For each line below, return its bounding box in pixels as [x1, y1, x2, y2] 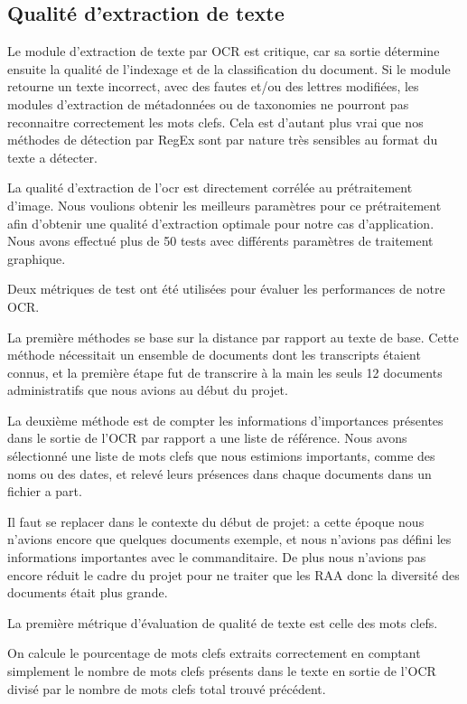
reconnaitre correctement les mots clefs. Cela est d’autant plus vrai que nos [7, 112, 424, 131]
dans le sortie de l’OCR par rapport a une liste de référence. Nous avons [7, 428, 407, 447]
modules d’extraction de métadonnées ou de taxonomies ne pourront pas [7, 94, 409, 113]
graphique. [7, 249, 66, 268]
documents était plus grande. [7, 583, 168, 602]
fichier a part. [7, 482, 82, 501]
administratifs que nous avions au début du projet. [7, 380, 288, 399]
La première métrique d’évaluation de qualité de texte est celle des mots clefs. [7, 613, 438, 632]
